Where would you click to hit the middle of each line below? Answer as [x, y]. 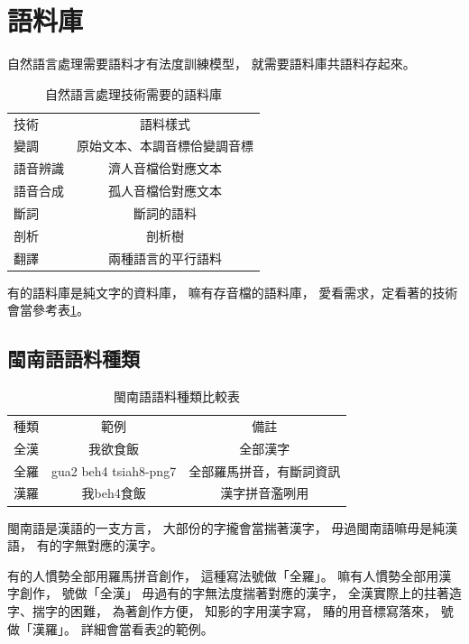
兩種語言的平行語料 [165, 258]
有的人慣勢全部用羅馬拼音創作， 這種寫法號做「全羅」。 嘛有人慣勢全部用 [223, 575]
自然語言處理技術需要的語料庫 [133, 93]
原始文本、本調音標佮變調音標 [165, 146]
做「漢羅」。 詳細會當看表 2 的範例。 [110, 628]
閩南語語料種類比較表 [177, 396]
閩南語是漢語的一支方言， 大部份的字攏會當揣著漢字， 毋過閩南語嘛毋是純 [226, 527]
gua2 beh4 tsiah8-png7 [114, 470]
